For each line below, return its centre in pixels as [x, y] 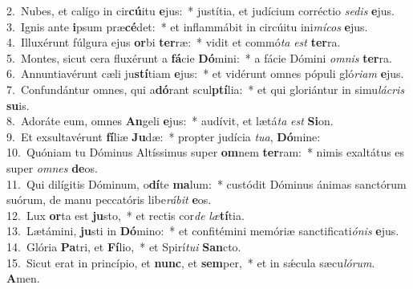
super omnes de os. [52, 167]
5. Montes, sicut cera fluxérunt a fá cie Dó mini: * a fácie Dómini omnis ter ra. [199, 57]
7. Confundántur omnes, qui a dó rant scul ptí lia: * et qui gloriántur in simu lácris [206, 89]
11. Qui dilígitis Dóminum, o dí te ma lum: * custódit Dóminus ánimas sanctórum [206, 183]
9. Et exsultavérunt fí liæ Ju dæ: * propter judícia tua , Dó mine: [164, 136]
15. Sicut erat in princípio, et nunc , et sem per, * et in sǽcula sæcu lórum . [191, 262]
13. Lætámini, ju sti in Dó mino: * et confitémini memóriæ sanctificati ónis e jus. [203, 231]
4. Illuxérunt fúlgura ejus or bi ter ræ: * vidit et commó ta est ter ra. [174, 42]
